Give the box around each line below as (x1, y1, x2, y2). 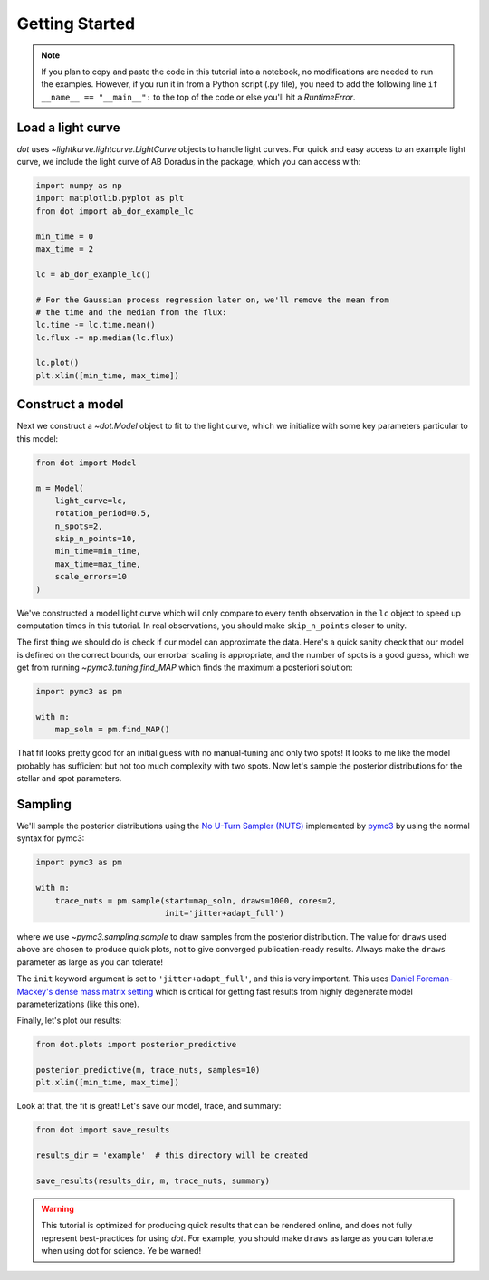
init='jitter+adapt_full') (164, 908, 284, 918)
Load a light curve (16, 119, 120, 135)
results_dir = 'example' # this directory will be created (35, 1151, 309, 1161)
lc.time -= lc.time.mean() (35, 320, 156, 330)
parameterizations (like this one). (16, 998, 139, 1009)
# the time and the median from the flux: (35, 307, 227, 317)
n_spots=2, (54, 521, 103, 531)
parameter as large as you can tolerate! (16, 956, 163, 968)
